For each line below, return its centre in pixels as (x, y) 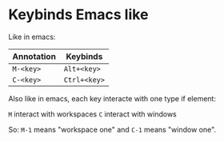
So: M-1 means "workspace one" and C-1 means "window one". (112, 129)
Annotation (34, 56)
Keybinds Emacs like (78, 15)
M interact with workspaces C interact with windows (93, 114)
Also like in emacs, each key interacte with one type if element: (112, 98)
